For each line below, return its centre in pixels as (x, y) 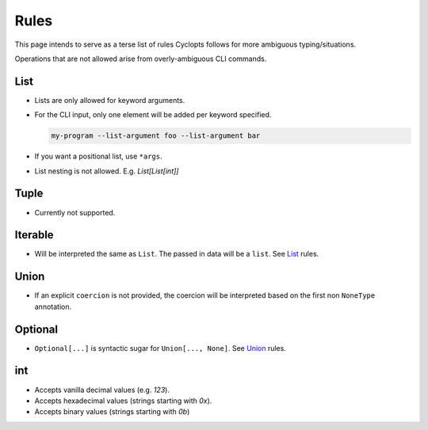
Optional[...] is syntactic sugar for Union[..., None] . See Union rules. (160, 348)
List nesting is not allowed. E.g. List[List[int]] (107, 171)
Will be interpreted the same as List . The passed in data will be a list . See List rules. (177, 254)
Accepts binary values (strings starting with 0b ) (112, 412)
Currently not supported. (75, 212)
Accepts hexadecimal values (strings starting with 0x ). (123, 401)
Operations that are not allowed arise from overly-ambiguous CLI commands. (141, 59)
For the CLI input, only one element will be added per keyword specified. (153, 115)
